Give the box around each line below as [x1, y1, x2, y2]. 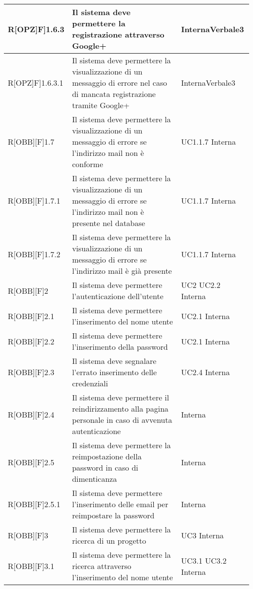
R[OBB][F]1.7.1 [8, 195, 61, 206]
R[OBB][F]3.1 [8, 560, 54, 571]
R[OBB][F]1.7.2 [8, 248, 61, 260]
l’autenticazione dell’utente [72, 290, 163, 302]
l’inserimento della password [72, 341, 168, 352]
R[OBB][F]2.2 [8, 335, 54, 347]
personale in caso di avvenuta [72, 414, 172, 425]
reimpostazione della [72, 451, 142, 462]
